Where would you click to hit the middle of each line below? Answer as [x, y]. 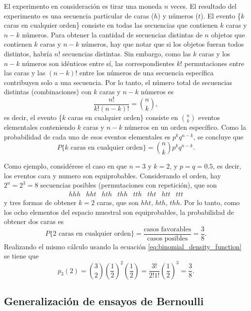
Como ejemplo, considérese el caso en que [65, 166]
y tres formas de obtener [40, 202]
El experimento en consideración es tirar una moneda [83, 6]
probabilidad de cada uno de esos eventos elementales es [87, 136]
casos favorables [167, 229]
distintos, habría [28, 53]
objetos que [228, 34]
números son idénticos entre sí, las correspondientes [98, 63]
